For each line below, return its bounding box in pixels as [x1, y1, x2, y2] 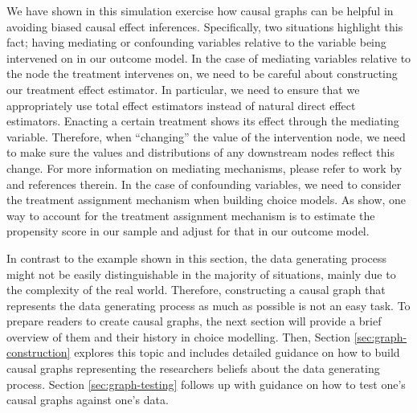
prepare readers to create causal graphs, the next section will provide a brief [6, 313, 382, 329]
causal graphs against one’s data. [6, 391, 169, 408]
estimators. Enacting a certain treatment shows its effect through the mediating [6, 112, 399, 129]
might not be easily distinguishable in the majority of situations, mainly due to [6, 265, 396, 282]
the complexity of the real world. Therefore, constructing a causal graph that [6, 281, 386, 298]
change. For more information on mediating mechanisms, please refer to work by [6, 159, 403, 176]
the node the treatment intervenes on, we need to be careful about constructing [6, 65, 398, 82]
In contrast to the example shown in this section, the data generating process [6, 249, 387, 266]
